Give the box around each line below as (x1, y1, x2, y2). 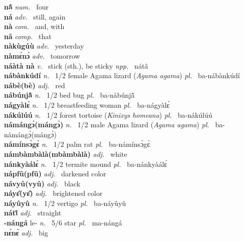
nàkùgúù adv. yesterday (4, 41, 84, 51)
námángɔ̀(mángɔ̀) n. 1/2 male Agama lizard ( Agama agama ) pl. (4, 119, 209, 130)
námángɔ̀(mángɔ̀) (4, 129, 57, 139)
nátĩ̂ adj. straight (4, 207, 62, 218)
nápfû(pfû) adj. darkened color (4, 168, 106, 179)
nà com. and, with (4, 21, 65, 32)
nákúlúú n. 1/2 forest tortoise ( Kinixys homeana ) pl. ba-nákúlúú (4, 109, 212, 120)
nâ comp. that (4, 31, 52, 41)
